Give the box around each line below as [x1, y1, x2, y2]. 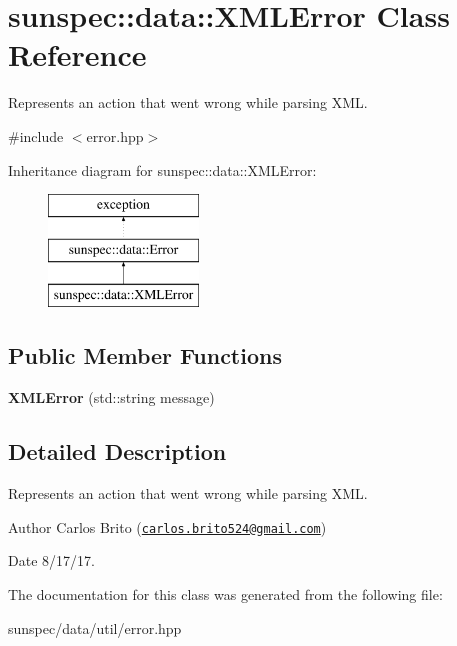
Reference [8, 34, 147, 75]
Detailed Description [8, 436, 227, 467]
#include [8, 125, 64, 146]
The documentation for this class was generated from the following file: [8, 583, 443, 604]
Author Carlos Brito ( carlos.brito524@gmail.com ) [8, 516, 327, 537]
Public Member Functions [8, 340, 282, 371]
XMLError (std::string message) [8, 387, 215, 408]
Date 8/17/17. [8, 550, 95, 571]
